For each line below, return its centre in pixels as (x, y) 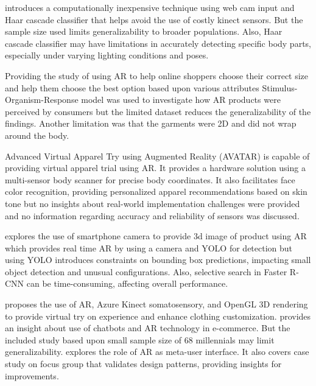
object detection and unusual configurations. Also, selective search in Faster (146, 271)
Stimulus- (280, 87)
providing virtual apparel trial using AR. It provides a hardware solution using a (155, 168)
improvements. (32, 375)
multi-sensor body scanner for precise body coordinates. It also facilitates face (150, 179)
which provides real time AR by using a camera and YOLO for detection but (149, 247)
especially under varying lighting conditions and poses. (107, 55)
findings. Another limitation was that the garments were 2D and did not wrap (151, 123)
